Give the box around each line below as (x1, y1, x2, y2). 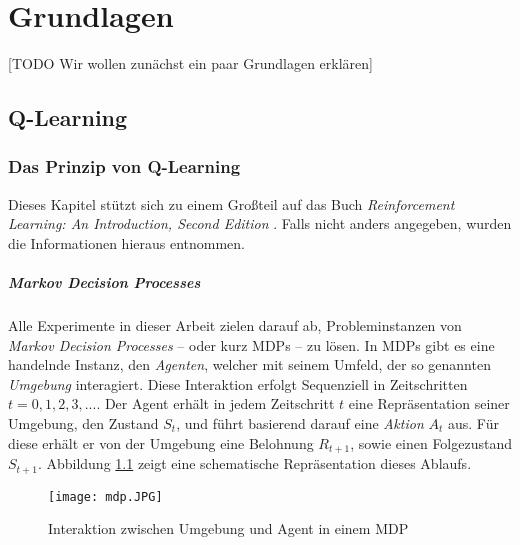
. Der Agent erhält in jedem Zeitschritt (96, 393, 335, 414)
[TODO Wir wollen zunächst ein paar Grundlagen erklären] (8, 53, 373, 74)
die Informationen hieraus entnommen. (8, 232, 246, 253)
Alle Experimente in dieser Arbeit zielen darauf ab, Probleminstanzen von (8, 315, 462, 336)
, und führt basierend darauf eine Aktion (176, 413, 424, 434)
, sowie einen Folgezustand (350, 432, 512, 453)
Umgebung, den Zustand (8, 413, 159, 434)
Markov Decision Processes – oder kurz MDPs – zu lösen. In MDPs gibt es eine (8, 334, 495, 355)
